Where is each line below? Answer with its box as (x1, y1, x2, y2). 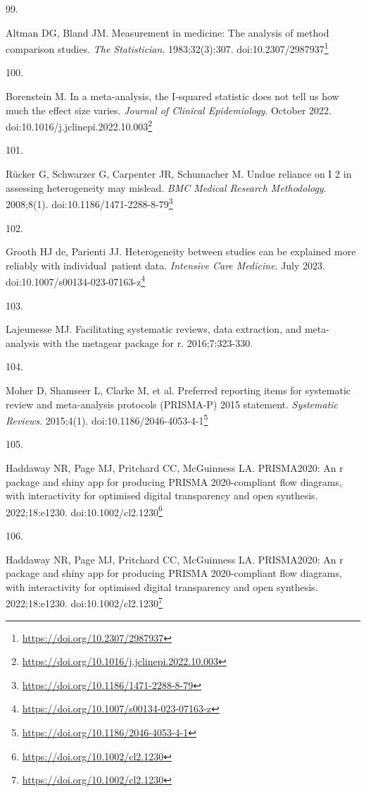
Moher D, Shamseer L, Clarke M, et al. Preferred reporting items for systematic (6, 382, 351, 397)
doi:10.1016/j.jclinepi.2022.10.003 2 (6, 117, 153, 133)
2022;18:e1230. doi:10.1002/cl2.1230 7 (6, 594, 163, 610)
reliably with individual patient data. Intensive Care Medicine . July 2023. (6, 257, 325, 272)
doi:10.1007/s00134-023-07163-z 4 (6, 272, 146, 288)
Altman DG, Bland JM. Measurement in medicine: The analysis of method (6, 25, 329, 39)
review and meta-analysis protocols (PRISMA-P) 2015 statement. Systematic (6, 396, 339, 411)
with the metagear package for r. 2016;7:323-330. (42, 335, 253, 350)
